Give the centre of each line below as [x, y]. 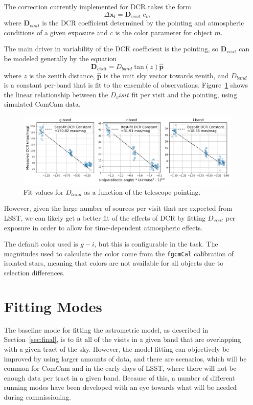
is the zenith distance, [62, 75]
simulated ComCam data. [42, 104]
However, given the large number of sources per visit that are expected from [118, 208]
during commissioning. [38, 396]
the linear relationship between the [56, 94]
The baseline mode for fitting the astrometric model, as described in [106, 329]
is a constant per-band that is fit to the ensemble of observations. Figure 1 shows [126, 85]
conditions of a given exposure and [56, 32]
